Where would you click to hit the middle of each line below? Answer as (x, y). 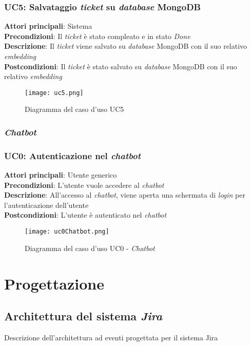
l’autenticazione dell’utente (46, 205)
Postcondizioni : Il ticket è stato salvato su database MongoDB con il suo (121, 66)
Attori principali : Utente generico (61, 175)
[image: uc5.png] (54, 93)
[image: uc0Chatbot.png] (67, 232)
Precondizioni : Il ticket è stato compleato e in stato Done (97, 36)
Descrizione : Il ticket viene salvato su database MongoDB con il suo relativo (126, 46)
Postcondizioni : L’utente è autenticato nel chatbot (85, 215)
